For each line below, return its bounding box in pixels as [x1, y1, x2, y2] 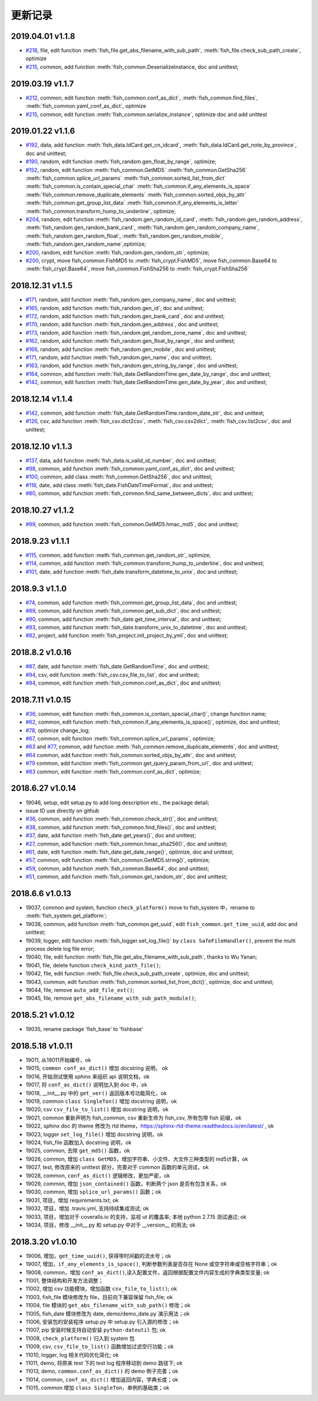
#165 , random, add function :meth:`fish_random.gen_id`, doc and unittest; [25, 304, 204, 312]
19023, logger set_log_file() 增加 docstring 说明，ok [25, 1131, 163, 1138]
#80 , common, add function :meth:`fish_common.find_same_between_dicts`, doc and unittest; [25, 490, 254, 497]
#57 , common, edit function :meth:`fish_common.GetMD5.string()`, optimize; [25, 857, 210, 864]
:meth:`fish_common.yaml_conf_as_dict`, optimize [25, 103, 147, 110]
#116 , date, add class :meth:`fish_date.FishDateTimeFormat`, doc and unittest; [25, 481, 214, 488]
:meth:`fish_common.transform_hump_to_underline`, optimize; [25, 207, 176, 214]
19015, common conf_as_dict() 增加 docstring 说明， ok [25, 1065, 168, 1072]
